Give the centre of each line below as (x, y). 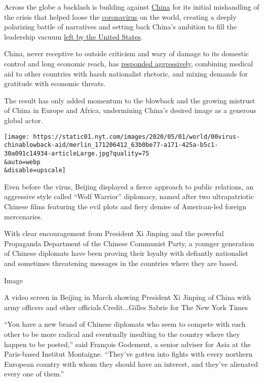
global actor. (24, 120)
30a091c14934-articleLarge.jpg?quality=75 (77, 153)
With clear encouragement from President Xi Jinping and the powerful (114, 233)
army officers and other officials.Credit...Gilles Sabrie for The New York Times (126, 307)
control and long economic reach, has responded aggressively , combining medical (129, 63)
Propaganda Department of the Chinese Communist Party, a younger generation (129, 243)
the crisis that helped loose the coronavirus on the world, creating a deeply (120, 16)
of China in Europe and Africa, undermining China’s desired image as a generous (130, 110)
